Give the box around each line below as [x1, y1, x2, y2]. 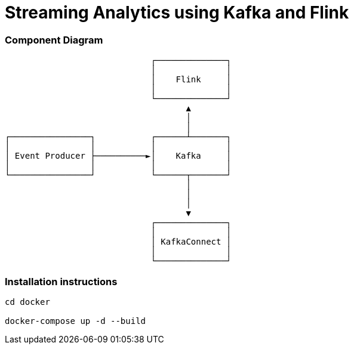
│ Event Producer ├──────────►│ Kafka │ [5, 151, 232, 161]
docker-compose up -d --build [5, 316, 146, 326]
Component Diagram [5, 33, 103, 46]
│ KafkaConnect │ [150, 237, 232, 247]
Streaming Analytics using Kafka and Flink [5, 2, 349, 23]
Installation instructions [5, 275, 118, 288]
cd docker [5, 297, 50, 307]
